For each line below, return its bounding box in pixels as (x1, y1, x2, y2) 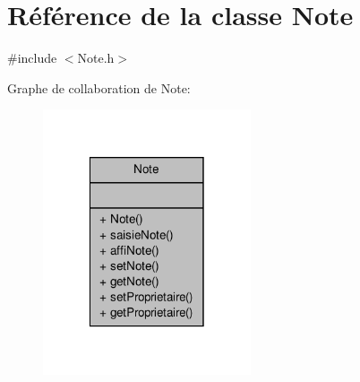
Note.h (77, 48, 115, 67)
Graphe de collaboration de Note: (7, 78, 191, 97)
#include (7, 48, 57, 67)
